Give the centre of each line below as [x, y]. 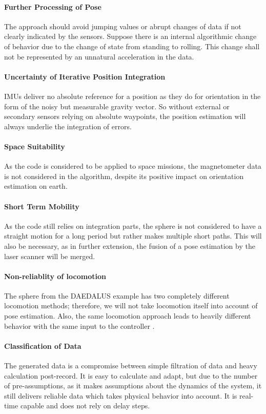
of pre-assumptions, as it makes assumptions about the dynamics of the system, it [133, 386]
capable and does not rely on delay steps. [85, 406]
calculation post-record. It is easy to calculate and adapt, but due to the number [131, 375]
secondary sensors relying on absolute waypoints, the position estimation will [125, 116]
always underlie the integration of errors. [68, 126]
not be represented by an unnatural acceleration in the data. [99, 56]
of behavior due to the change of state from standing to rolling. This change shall [132, 46]
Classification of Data [43, 346]
